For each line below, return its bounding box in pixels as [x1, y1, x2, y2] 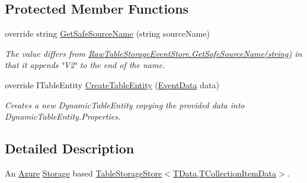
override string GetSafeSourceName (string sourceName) [5, 27, 210, 40]
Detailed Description [5, 139, 135, 158]
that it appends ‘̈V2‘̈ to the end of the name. [5, 59, 165, 71]
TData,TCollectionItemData [172, 166, 276, 179]
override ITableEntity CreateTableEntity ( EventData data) [5, 78, 219, 91]
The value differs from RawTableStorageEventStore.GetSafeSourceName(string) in [5, 47, 302, 59]
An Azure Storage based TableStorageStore [5, 166, 162, 179]
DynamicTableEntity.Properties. [5, 110, 121, 123]
